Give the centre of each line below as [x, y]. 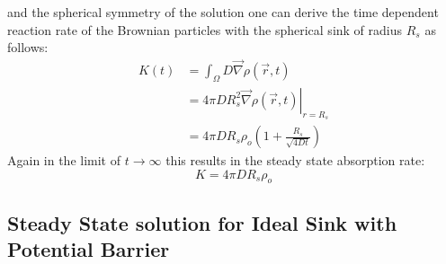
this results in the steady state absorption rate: [295, 160]
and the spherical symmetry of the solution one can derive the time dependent [223, 12]
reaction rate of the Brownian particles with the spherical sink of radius [205, 29]
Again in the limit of [64, 160]
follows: [28, 47]
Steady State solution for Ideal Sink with [202, 222]
